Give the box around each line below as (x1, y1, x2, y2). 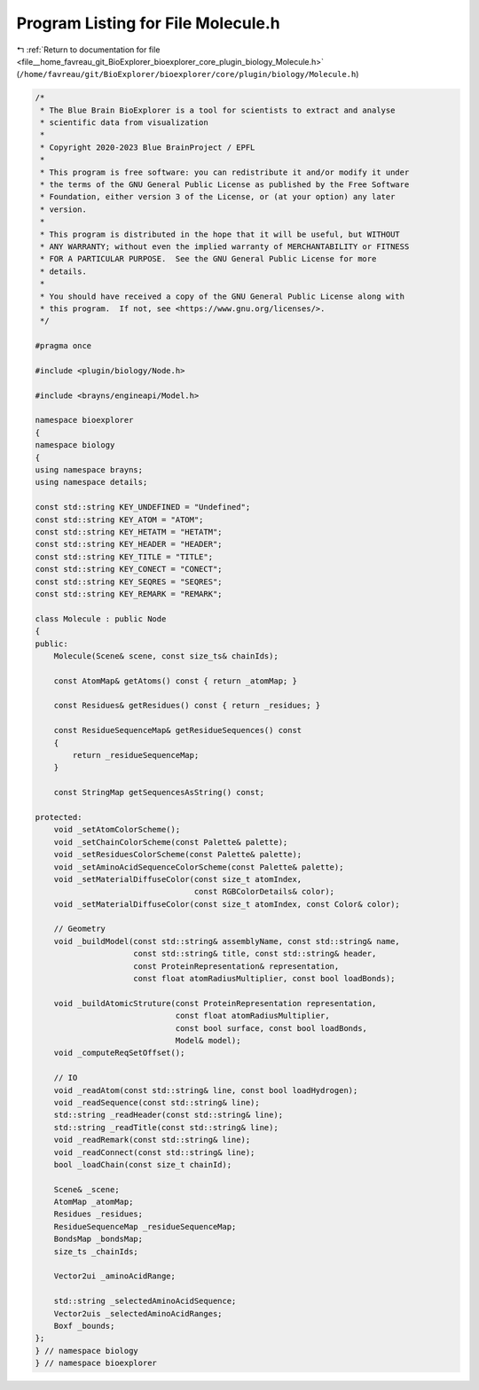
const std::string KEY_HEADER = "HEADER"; (35, 539, 223, 550)
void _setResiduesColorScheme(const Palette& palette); (53, 849, 302, 860)
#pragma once (35, 341, 92, 351)
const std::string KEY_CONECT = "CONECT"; (35, 564, 223, 574)
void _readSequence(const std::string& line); (53, 1097, 261, 1107)
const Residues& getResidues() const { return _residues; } (53, 700, 321, 711)
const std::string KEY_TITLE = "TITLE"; (35, 551, 213, 562)
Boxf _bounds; (53, 1321, 115, 1331)
